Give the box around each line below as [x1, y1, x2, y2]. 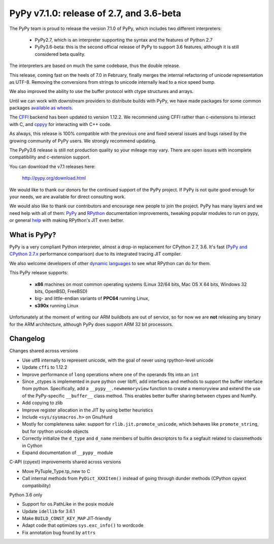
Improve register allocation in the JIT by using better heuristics [22, 407, 153, 413]
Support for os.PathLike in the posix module [22, 501, 114, 507]
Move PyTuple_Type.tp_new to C [22, 468, 91, 474]
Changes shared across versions [9, 348, 78, 354]
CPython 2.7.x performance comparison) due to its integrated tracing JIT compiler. [9, 251, 182, 257]
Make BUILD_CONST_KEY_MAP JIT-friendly [22, 516, 112, 522]
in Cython [22, 442, 43, 449]
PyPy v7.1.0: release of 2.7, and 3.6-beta [9, 8, 182, 19]
